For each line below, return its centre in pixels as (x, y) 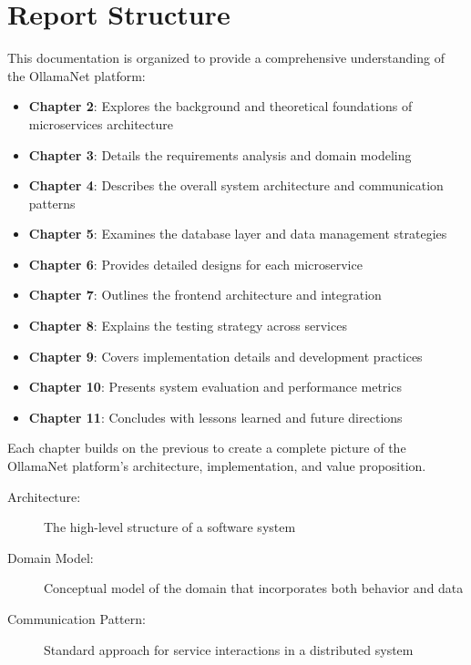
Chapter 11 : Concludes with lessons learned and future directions (215, 417)
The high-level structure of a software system (170, 527)
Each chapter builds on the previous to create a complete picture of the (207, 448)
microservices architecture (101, 123)
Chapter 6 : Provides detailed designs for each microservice (195, 264)
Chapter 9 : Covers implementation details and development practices (225, 356)
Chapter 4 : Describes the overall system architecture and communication (236, 185)
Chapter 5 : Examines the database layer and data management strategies (238, 234)
